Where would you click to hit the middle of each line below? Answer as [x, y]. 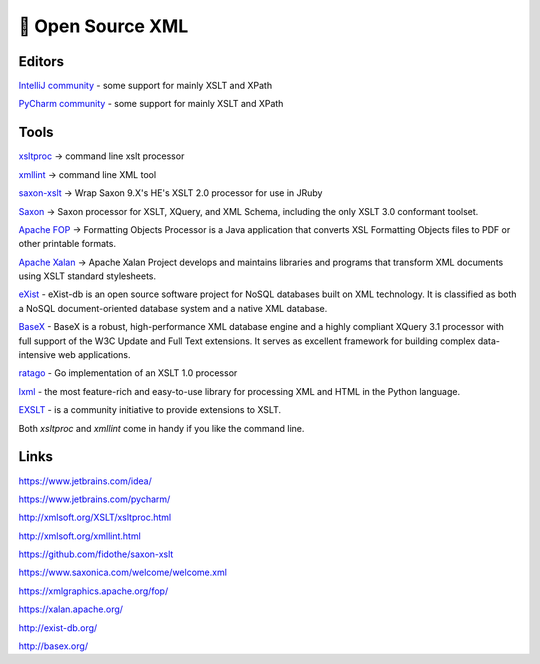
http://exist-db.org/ [58, 627]
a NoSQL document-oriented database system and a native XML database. [173, 308]
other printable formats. [67, 244]
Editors [41, 61]
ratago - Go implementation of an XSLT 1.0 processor [128, 373]
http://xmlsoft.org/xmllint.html [80, 536]
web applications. [94, 355]
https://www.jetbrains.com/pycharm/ [94, 499]
